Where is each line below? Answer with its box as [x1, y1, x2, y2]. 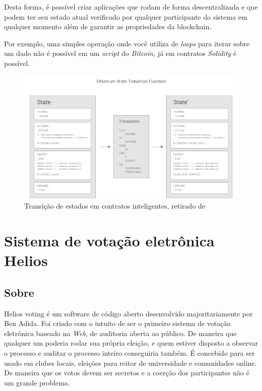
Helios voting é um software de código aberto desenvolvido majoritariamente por [4, 308, 253, 318]
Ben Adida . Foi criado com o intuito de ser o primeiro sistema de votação [4, 318, 231, 329]
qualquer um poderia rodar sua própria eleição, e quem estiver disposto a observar [4, 338, 258, 348]
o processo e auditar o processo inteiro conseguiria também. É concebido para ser [4, 347, 255, 358]
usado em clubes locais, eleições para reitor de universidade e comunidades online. [4, 357, 257, 368]
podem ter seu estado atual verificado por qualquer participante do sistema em [4, 11, 247, 22]
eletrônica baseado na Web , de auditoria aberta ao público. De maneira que [4, 328, 237, 338]
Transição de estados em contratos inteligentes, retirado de [24, 201, 206, 211]
